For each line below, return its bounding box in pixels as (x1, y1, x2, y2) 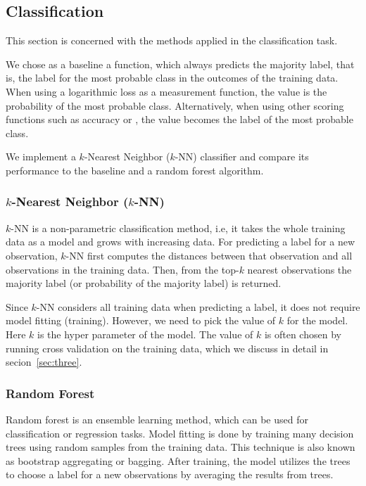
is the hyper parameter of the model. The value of (37, 326, 253, 341)
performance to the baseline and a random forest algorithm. (6, 162, 264, 177)
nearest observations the (247, 262, 352, 276)
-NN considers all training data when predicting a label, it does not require (36, 299, 360, 314)
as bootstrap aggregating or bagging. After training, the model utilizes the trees (6, 453, 351, 468)
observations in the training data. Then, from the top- (6, 262, 239, 276)
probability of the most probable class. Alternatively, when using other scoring (6, 98, 344, 113)
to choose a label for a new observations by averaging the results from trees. (6, 467, 334, 482)
